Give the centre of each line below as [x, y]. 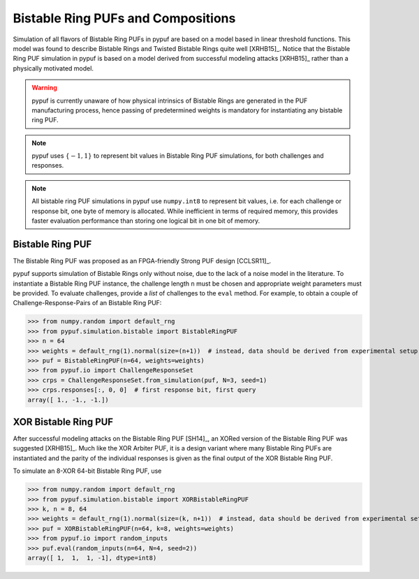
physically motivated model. [53, 68]
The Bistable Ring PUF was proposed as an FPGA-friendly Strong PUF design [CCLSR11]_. [142, 261]
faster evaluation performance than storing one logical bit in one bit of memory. [146, 221]
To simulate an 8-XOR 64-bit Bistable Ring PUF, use [87, 471]
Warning [44, 88]
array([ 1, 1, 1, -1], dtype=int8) [92, 558]
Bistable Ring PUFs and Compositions [124, 18]
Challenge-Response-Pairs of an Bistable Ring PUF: [87, 303]
